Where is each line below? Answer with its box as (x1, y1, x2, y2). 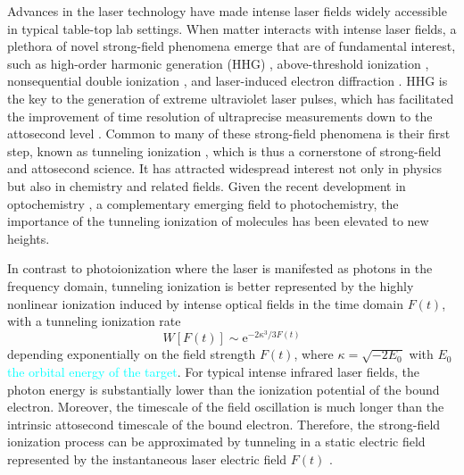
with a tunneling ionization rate (7, 312, 181, 330)
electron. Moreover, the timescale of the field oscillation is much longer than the (7, 397, 444, 416)
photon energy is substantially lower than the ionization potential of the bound (7, 379, 440, 398)
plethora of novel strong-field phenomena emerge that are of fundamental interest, (7, 37, 456, 55)
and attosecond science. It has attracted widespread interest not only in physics (7, 159, 443, 178)
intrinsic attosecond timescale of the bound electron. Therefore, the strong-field (7, 414, 441, 433)
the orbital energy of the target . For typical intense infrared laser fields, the (7, 362, 419, 380)
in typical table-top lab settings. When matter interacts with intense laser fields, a (7, 19, 457, 37)
